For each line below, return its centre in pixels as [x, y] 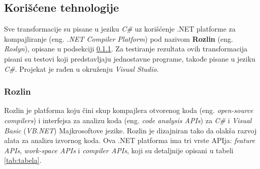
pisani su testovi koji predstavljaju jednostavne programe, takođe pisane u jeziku [130, 58]
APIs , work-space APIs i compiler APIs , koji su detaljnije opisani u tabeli [119, 150]
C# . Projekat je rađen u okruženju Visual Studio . [82, 68]
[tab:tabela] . [23, 160]
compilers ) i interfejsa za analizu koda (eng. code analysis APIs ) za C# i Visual [128, 120]
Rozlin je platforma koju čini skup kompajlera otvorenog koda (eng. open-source [129, 110]
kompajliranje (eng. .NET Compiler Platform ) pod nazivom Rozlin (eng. [119, 38]
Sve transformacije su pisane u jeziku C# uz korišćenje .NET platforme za [120, 29]
